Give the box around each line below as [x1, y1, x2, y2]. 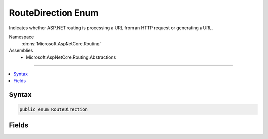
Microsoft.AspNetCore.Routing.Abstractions [26, 54, 116, 60]
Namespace [9, 34, 34, 40]
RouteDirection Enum [9, 7, 99, 18]
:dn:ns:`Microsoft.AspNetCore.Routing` [21, 41, 101, 46]
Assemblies [9, 47, 33, 53]
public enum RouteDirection [19, 106, 88, 112]
